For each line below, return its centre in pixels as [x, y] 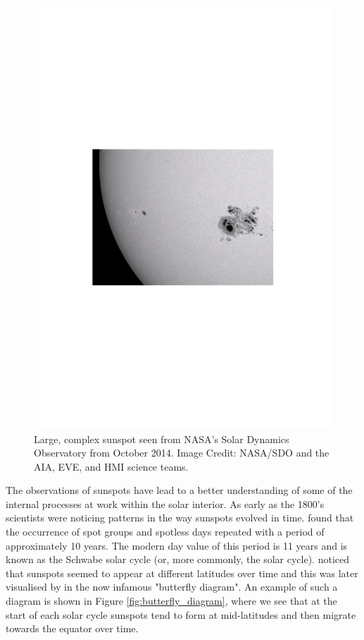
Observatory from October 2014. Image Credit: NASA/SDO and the [182, 453]
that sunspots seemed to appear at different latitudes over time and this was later [182, 573]
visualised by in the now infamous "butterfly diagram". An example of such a [172, 587]
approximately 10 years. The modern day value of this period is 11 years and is [177, 545]
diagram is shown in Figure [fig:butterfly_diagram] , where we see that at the [171, 601]
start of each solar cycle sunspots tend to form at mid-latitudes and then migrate [181, 614]
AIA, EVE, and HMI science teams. [111, 466]
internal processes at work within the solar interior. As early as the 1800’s [165, 503]
